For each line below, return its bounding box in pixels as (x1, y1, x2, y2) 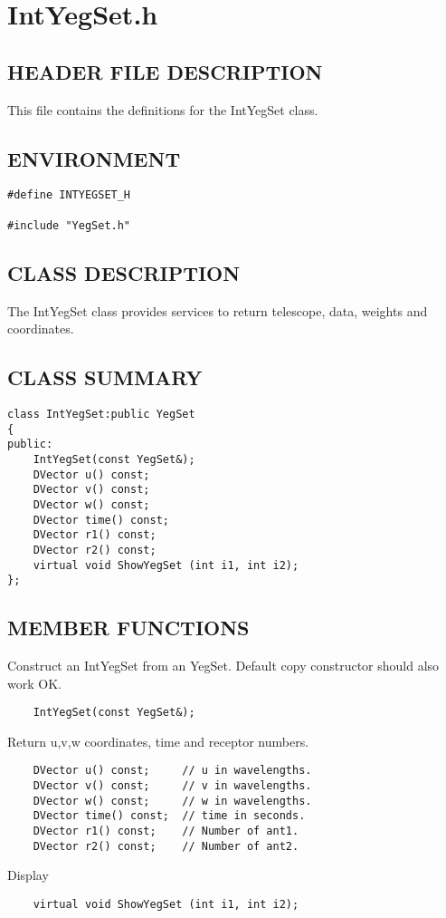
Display (7, 865, 49, 884)
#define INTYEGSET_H (7, 188, 131, 202)
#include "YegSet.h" (7, 218, 131, 232)
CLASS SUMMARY (7, 363, 203, 391)
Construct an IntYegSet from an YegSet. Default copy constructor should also (7, 656, 440, 675)
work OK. (7, 673, 62, 692)
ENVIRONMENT (7, 144, 181, 172)
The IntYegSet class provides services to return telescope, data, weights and (7, 301, 428, 320)
